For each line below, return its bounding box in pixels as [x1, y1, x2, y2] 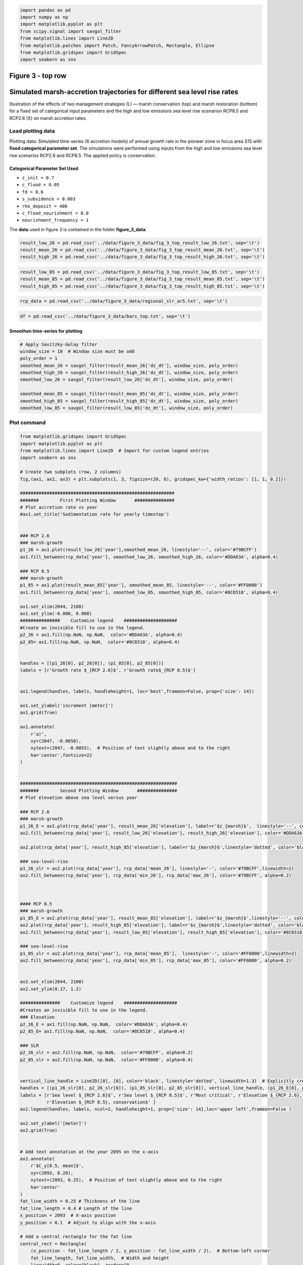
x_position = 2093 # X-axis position [20, 1212, 116, 1218]
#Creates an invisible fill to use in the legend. [20, 1007, 148, 1013]
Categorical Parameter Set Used [9, 165, 78, 172]
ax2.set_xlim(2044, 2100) [20, 979, 84, 985]
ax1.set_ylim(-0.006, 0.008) [20, 610, 92, 616]
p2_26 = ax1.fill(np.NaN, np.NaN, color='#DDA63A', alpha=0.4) [20, 632, 183, 638]
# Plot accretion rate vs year [20, 504, 98, 511]
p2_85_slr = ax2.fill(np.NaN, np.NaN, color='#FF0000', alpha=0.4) [20, 1057, 193, 1063]
